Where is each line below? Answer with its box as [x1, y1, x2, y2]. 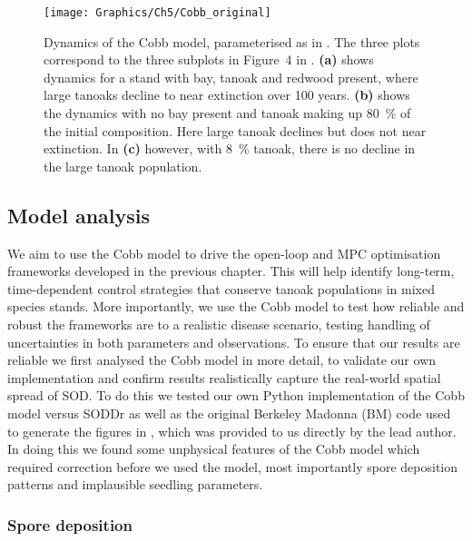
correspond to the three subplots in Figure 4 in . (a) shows [44, 50, 374, 69]
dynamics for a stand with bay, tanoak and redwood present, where [44, 67, 418, 86]
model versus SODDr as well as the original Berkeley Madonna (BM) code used [7, 403, 451, 422]
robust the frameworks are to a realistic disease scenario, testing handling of [7, 314, 430, 333]
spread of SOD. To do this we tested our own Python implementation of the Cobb [7, 386, 465, 405]
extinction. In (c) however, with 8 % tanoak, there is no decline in [44, 139, 416, 158]
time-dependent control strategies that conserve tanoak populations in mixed [7, 279, 435, 298]
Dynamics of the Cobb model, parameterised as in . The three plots [44, 32, 420, 51]
